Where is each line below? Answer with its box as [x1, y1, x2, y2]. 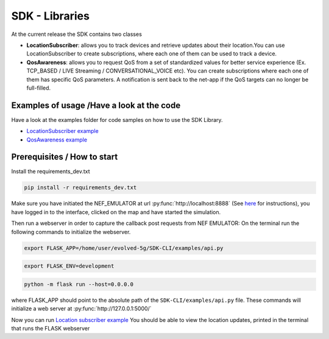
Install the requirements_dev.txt [11, 168, 90, 175]
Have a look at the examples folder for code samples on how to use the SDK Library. [11, 116, 223, 123]
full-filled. [26, 84, 51, 91]
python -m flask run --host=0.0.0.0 [24, 280, 134, 288]
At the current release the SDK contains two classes [11, 30, 143, 38]
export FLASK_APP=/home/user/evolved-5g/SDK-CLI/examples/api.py [24, 244, 224, 251]
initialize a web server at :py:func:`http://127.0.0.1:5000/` [11, 305, 152, 312]
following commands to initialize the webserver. [11, 228, 131, 235]
